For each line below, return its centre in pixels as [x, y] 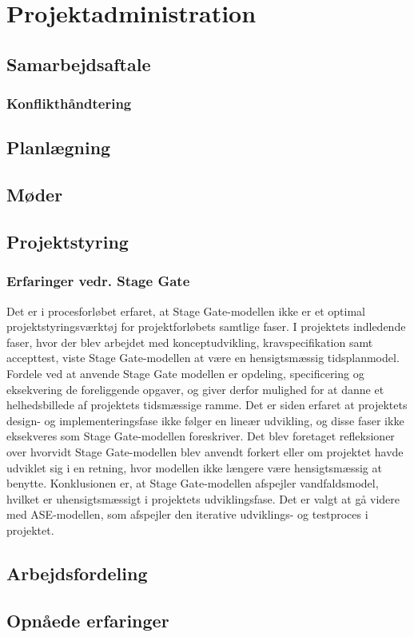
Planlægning [59, 147]
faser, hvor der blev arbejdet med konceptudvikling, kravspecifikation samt [190, 342]
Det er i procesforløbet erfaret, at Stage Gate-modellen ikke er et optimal [186, 311]
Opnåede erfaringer [88, 620]
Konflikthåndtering [69, 104]
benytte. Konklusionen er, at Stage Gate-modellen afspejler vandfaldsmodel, [193, 483]
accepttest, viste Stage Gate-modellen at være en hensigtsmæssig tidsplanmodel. [203, 358]
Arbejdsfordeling [77, 573]
